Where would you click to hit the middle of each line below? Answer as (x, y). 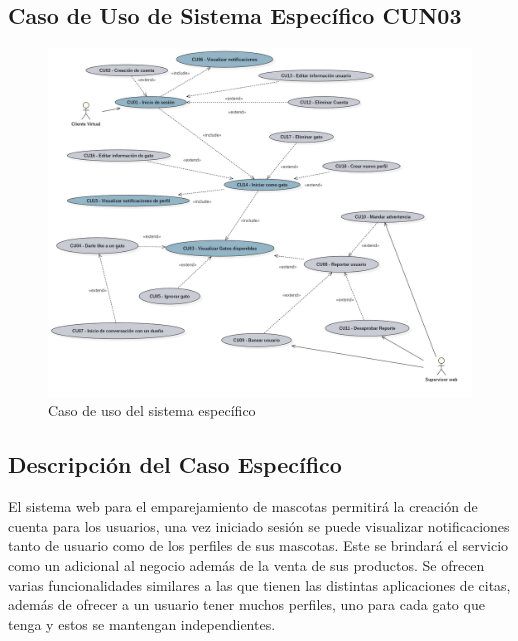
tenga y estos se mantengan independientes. (142, 623)
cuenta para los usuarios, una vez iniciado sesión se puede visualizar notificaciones (259, 525)
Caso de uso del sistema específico (152, 410)
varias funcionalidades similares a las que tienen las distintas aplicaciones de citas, (259, 584)
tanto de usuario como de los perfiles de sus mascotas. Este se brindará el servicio (258, 545)
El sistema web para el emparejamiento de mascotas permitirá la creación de (243, 506)
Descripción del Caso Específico (175, 464)
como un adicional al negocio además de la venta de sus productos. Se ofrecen (246, 565)
